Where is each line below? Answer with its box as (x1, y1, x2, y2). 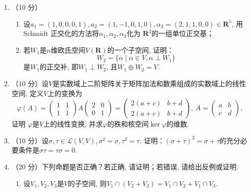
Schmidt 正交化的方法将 (23, 28, 99, 38)
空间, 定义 (11, 88, 44, 98)
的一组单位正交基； (151, 28, 214, 38)
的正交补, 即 (39, 62, 79, 72)
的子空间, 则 (68, 178, 107, 188)
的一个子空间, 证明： (107, 44, 174, 55)
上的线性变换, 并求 (43, 119, 103, 129)
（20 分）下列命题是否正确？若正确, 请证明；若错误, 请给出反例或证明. (11, 161, 239, 171)
